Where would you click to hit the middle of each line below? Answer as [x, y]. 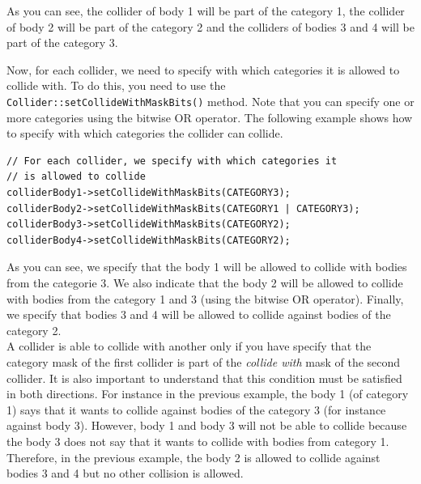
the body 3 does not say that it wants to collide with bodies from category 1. [198, 441]
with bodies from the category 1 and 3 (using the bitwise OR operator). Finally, [205, 298]
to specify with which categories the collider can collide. [145, 133]
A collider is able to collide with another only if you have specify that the [189, 346]
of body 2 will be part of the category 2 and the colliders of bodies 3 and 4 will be [210, 26]
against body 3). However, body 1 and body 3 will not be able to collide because [207, 425]
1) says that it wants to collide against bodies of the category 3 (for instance [196, 409]
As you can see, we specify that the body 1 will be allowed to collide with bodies [207, 267]
